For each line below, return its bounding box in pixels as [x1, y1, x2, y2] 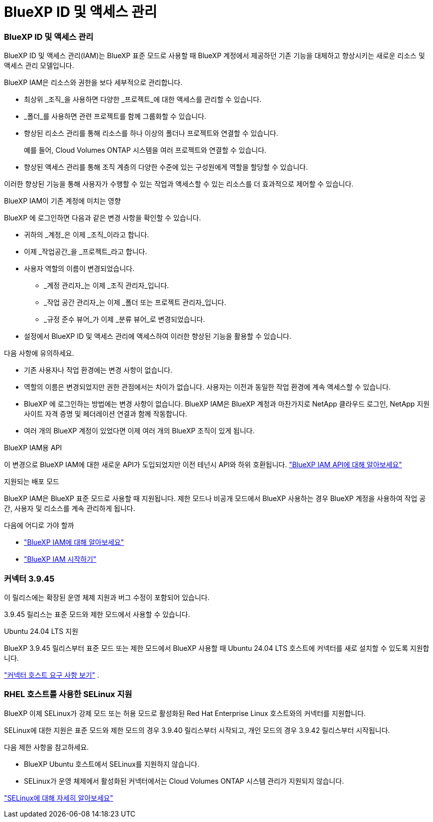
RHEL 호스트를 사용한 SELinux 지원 [4, 689, 132, 700]
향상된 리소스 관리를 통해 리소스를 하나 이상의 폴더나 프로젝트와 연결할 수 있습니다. [24, 129, 279, 138]
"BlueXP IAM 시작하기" [24, 555, 97, 564]
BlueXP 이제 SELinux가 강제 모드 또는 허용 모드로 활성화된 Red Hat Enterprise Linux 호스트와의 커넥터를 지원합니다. [4, 709, 366, 718]
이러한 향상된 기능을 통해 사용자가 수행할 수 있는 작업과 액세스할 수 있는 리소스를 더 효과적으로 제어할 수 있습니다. [4, 180, 354, 189]
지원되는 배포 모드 [4, 477, 59, 486]
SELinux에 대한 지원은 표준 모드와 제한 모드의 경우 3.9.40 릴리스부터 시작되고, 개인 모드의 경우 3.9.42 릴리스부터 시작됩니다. [4, 725, 390, 734]
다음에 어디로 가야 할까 [4, 521, 74, 530]
